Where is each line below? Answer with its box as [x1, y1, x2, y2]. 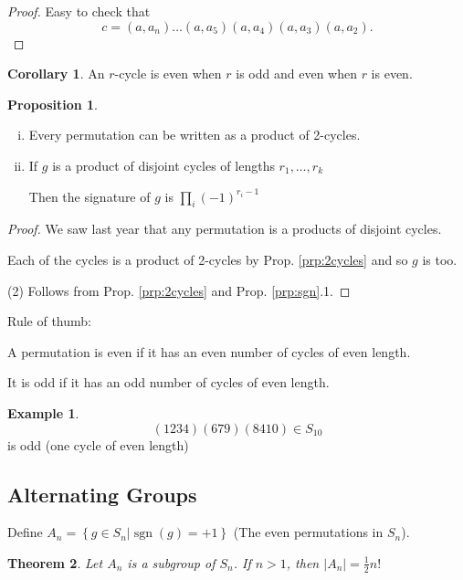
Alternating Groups [7, 480, 197, 508]
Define [7, 522, 43, 542]
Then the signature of [28, 186, 151, 206]
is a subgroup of [127, 553, 216, 572]
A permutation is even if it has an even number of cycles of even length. [7, 342, 411, 361]
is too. [422, 249, 458, 269]
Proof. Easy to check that [7, 2, 151, 20]
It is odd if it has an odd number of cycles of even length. [7, 373, 330, 392]
